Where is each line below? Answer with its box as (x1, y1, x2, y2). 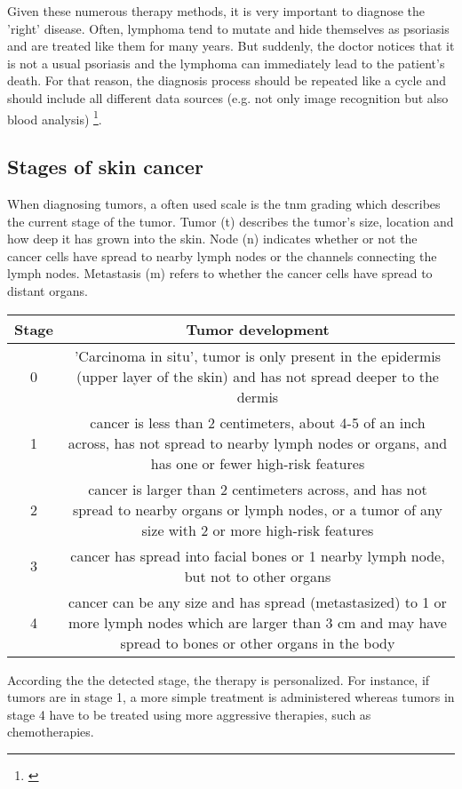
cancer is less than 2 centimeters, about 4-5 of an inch (90, 411, 426, 433)
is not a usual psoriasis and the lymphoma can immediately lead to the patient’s (7, 53, 445, 72)
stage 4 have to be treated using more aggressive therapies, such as (7, 705, 371, 723)
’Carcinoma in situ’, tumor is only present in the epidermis (74, 345, 442, 366)
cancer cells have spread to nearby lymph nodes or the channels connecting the (7, 246, 437, 265)
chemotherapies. (7, 722, 94, 741)
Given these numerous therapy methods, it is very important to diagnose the (7, 2, 426, 20)
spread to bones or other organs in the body (120, 632, 395, 653)
